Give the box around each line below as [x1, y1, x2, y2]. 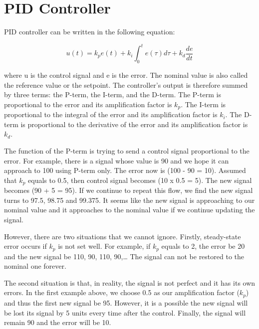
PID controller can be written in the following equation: [4, 26, 175, 37]
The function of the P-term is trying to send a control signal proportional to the [4, 146, 250, 156]
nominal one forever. [4, 261, 66, 271]
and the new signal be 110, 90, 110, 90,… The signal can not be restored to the [4, 251, 244, 261]
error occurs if [4, 241, 47, 251]
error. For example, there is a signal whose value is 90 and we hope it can [4, 155, 229, 165]
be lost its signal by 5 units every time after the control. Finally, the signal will [4, 307, 246, 318]
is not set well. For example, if [58, 241, 151, 251]
